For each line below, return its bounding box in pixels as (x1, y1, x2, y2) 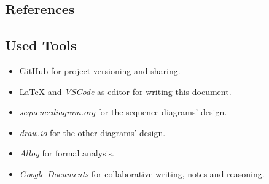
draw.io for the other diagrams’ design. (19, 126, 166, 139)
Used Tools (5, 36, 77, 55)
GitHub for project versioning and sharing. (19, 64, 181, 77)
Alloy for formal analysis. (19, 147, 114, 159)
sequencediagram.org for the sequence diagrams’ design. (19, 105, 227, 118)
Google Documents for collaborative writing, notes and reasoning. (19, 167, 265, 180)
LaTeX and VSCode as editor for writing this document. (19, 85, 232, 98)
